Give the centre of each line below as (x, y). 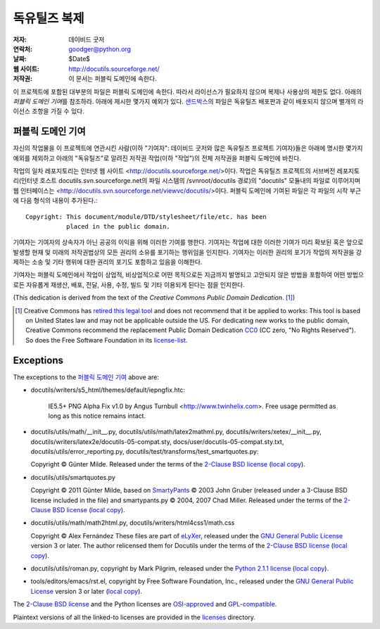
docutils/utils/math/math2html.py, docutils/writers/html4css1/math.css (133, 523)
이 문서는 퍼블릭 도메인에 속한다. (113, 79)
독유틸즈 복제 (49, 18)
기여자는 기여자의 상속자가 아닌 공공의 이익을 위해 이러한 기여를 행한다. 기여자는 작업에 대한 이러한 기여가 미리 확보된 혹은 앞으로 (188, 242)
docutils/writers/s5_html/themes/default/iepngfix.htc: (108, 390)
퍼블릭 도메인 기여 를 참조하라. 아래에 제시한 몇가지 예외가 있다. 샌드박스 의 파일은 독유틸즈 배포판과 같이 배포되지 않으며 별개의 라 (188, 101)
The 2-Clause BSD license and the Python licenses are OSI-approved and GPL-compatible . (145, 604)
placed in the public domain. (118, 226)
